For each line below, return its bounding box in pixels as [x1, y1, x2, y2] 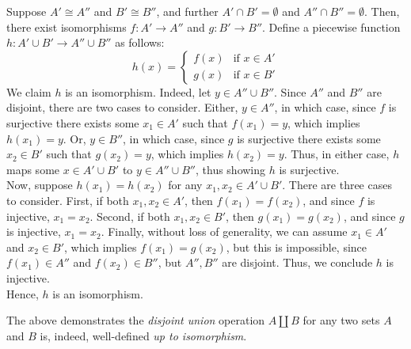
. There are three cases [282, 176, 392, 193]
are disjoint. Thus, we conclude [222, 254, 373, 271]
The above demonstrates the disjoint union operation [6, 312, 265, 328]
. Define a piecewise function [262, 18, 401, 35]
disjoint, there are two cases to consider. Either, [6, 99, 238, 116]
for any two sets [303, 312, 380, 328]
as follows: [115, 34, 165, 51]
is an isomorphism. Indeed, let [65, 83, 211, 100]
